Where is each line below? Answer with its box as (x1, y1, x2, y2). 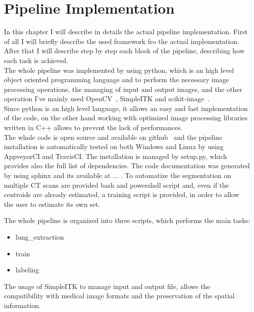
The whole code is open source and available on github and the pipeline (4, 132, 222, 142)
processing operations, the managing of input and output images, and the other (4, 84, 242, 94)
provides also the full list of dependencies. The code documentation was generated (4, 160, 250, 171)
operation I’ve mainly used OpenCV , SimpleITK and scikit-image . (4, 93, 209, 104)
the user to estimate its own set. (4, 199, 100, 209)
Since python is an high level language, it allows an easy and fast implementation (4, 103, 248, 113)
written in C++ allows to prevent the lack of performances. (4, 122, 183, 133)
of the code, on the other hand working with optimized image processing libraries (4, 112, 248, 123)
